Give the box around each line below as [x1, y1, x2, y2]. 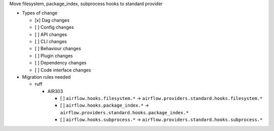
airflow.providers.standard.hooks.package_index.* [60, 110, 189, 115]
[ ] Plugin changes [35, 52, 73, 58]
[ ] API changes [35, 31, 67, 38]
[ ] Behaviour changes [35, 46, 81, 52]
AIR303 [47, 88, 63, 94]
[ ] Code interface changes [35, 67, 91, 73]
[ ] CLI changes [35, 38, 67, 44]
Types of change [22, 10, 58, 16]
